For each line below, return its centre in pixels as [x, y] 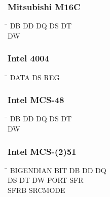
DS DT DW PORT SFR [46, 180]
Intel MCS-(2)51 [42, 151]
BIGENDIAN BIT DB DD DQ [58, 170]
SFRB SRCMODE [36, 190]
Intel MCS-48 [36, 100]
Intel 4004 [29, 58]
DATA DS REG [35, 77]
